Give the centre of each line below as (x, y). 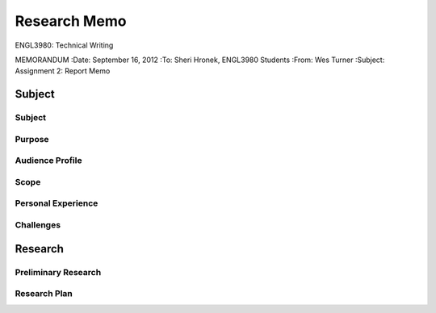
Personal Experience (57, 203)
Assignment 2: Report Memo (63, 71)
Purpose (32, 139)
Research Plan (44, 294)
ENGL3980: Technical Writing (64, 45)
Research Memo (71, 21)
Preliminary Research (58, 272)
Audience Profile (48, 161)
